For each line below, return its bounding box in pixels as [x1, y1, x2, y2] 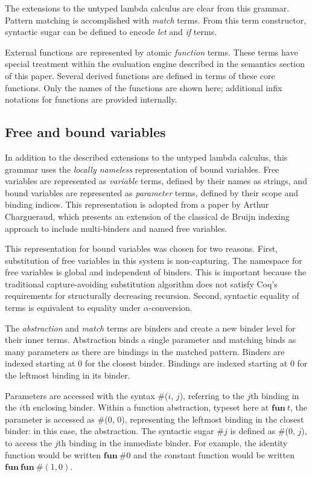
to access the [5, 437, 52, 449]
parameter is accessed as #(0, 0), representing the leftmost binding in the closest [5, 412, 304, 425]
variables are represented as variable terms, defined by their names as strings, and [5, 174, 307, 187]
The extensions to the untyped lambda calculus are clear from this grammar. [5, 2, 290, 14]
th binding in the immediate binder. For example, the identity [58, 437, 288, 449]
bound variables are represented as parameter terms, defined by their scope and [5, 186, 299, 199]
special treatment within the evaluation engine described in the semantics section [5, 57, 305, 70]
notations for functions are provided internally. [5, 93, 177, 106]
